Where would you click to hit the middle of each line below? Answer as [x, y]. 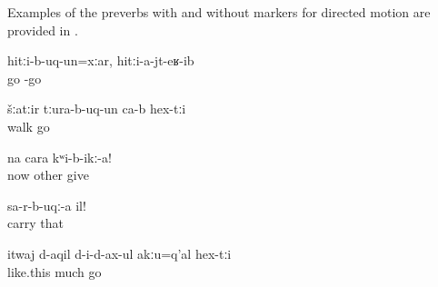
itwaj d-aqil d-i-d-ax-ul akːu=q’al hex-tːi [119, 253]
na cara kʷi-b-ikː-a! [60, 157]
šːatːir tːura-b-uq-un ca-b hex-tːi [97, 109]
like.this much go [55, 271]
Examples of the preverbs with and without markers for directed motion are [219, 12]
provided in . [43, 30]
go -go [25, 78]
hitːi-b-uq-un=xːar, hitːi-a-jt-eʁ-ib [101, 60]
